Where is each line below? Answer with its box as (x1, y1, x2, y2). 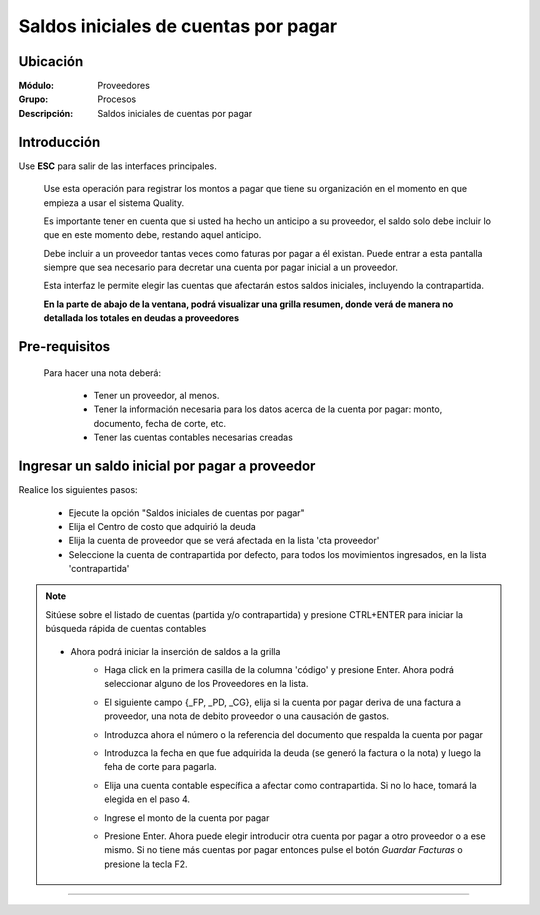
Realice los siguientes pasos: (18, 484, 139, 496)
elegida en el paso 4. (104, 793, 190, 805)
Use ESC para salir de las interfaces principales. (18, 160, 217, 172)
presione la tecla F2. (104, 858, 189, 870)
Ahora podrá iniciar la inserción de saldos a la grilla (70, 645, 281, 657)
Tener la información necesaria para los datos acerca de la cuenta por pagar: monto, (93, 403, 443, 415)
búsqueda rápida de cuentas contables (45, 623, 207, 635)
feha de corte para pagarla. (104, 761, 217, 773)
